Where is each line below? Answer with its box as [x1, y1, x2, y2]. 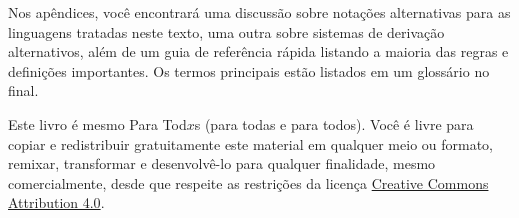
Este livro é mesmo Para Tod [8, 113, 187, 134]
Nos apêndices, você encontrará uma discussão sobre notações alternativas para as [8, 2, 511, 22]
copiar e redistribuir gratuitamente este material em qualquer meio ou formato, [8, 133, 494, 154]
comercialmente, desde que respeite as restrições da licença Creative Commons [8, 172, 489, 193]
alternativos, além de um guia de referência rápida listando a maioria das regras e [8, 41, 509, 62]
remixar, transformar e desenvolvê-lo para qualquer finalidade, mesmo [8, 153, 436, 174]
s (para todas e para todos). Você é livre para [194, 113, 474, 134]
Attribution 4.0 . [8, 192, 105, 213]
